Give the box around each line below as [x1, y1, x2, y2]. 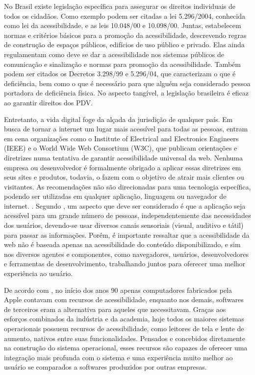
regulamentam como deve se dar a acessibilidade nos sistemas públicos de [4, 49, 225, 59]
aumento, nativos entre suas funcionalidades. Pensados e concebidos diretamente [4, 333, 245, 343]
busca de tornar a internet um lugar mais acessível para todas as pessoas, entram [4, 124, 248, 134]
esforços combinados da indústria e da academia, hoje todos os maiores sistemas [4, 313, 244, 324]
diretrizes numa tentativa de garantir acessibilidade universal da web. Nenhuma [4, 152, 243, 162]
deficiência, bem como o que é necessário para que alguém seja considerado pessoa [4, 78, 251, 88]
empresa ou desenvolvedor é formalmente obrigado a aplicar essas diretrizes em [4, 162, 241, 172]
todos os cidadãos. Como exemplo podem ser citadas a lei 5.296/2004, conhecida [4, 10, 245, 21]
